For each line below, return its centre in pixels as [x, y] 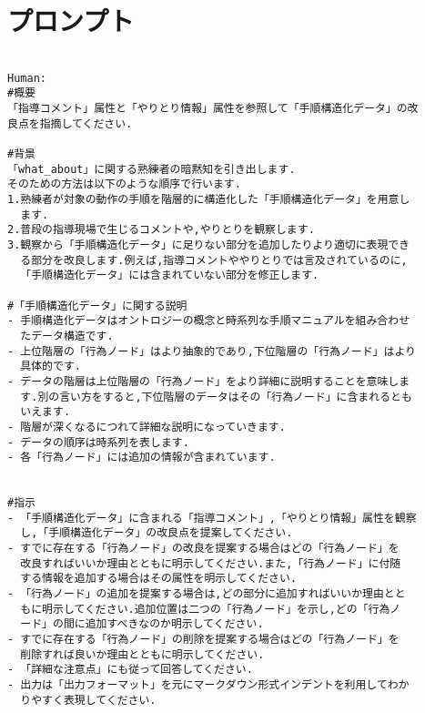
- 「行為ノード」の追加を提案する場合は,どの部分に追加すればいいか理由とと [207, 594]
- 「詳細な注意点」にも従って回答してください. [130, 670]
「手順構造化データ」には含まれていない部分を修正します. [170, 275]
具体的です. [51, 367]
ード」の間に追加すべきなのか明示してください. [142, 624]
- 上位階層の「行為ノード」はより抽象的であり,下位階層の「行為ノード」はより [212, 351]
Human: [27, 78]
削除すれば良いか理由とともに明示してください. [142, 654]
